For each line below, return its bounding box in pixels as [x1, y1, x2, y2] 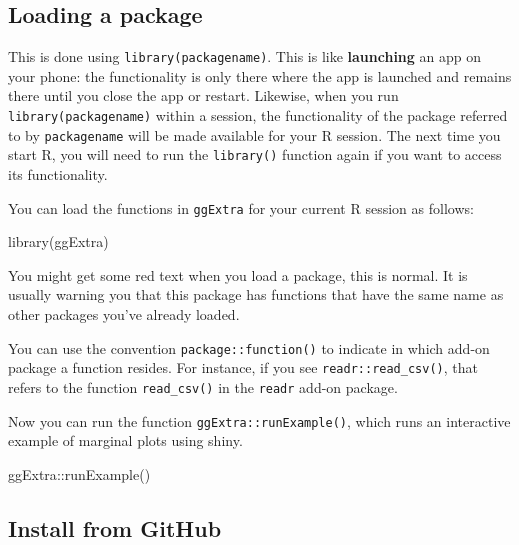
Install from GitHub [8, 512, 222, 543]
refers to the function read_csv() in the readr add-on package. [8, 376, 398, 397]
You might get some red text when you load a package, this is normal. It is [8, 264, 468, 285]
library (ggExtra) [8, 231, 109, 252]
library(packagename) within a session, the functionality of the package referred [8, 105, 508, 126]
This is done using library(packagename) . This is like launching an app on [8, 46, 481, 67]
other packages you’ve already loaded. [8, 304, 240, 325]
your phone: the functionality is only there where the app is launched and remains [8, 65, 512, 86]
